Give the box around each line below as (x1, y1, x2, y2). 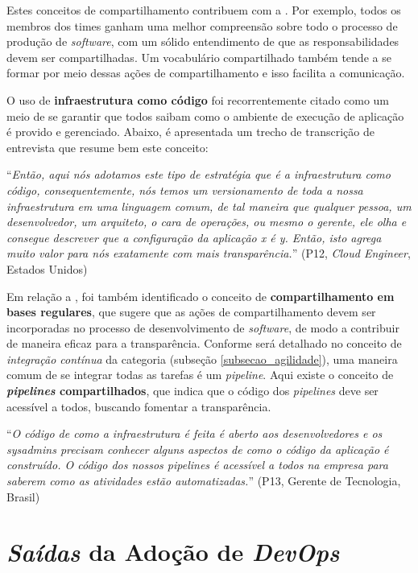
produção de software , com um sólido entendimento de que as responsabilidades (6, 33, 399, 50)
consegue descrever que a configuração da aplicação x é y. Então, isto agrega (6, 229, 382, 245)
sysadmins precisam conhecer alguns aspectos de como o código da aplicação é (6, 440, 389, 457)
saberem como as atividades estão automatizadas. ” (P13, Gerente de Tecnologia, (6, 472, 401, 489)
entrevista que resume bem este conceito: (6, 138, 209, 155)
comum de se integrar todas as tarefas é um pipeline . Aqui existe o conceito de (6, 366, 394, 383)
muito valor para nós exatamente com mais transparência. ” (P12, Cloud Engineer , (6, 245, 411, 262)
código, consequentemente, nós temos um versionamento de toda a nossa (6, 181, 363, 198)
